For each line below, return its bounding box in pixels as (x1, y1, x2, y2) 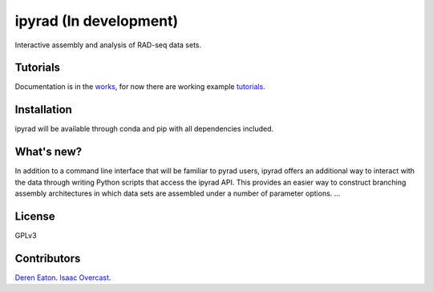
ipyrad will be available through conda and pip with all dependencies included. (14, 124, 274, 134)
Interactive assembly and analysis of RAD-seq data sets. (14, 40, 202, 50)
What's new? (14, 145, 83, 159)
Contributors (14, 251, 81, 265)
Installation (14, 103, 72, 116)
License (14, 209, 55, 223)
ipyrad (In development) (14, 12, 179, 30)
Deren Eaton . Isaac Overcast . (14, 273, 111, 282)
